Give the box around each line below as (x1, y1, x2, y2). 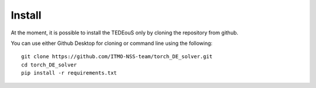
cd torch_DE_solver (21, 61, 77, 68)
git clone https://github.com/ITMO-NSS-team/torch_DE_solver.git (21, 53, 213, 60)
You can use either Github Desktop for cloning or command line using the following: (11, 40, 213, 47)
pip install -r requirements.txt (21, 70, 117, 76)
